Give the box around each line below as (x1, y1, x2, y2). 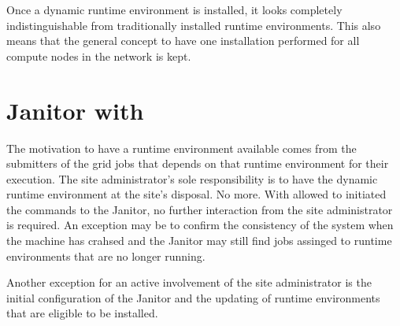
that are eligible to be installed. (6, 305, 158, 321)
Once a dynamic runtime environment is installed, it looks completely (6, 2, 343, 17)
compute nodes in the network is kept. (6, 47, 191, 64)
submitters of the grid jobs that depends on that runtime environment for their (6, 155, 389, 172)
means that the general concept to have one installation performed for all (6, 32, 360, 49)
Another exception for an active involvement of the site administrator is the (6, 274, 372, 291)
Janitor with (6, 94, 144, 126)
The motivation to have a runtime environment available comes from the (6, 139, 357, 156)
